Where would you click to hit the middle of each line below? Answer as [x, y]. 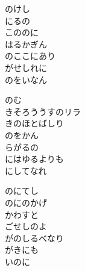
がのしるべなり [34, 238]
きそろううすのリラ [43, 111]
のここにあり [30, 56]
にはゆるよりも [34, 159]
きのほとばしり [34, 123]
